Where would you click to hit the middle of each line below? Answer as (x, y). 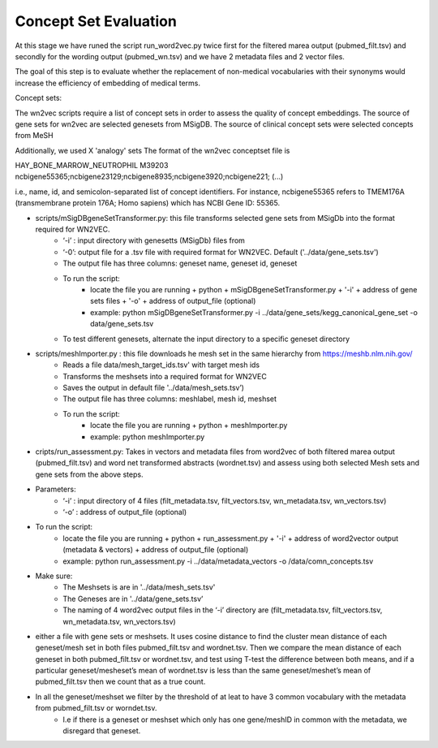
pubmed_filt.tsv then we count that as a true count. (120, 681)
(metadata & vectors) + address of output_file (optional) (156, 550)
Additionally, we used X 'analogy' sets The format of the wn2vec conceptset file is (152, 150)
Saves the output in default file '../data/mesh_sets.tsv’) (154, 388)
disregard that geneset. (102, 731)
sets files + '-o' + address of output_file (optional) (173, 301)
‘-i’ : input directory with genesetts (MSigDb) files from (154, 240)
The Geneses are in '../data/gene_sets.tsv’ (133, 599)
